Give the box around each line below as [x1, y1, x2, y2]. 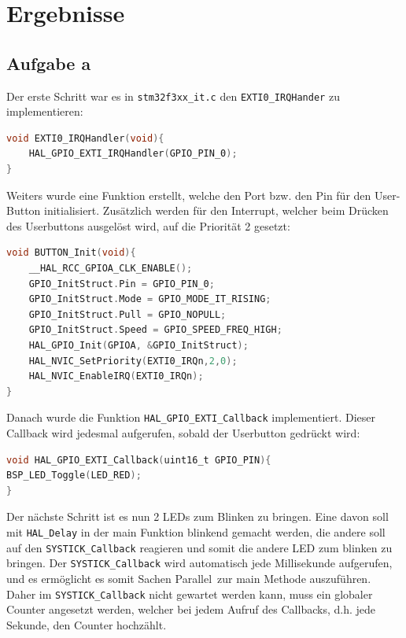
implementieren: [6, 103, 83, 120]
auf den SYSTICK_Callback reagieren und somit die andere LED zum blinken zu [6, 539, 393, 555]
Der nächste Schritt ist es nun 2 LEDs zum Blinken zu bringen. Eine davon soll [6, 508, 389, 525]
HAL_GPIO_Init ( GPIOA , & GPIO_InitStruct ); [28, 339, 249, 351]
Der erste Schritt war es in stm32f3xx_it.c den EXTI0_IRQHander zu [6, 87, 340, 104]
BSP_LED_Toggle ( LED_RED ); [6, 470, 142, 481]
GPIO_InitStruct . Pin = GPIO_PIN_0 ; [28, 278, 215, 289]
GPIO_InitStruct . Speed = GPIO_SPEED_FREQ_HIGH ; [28, 324, 282, 336]
